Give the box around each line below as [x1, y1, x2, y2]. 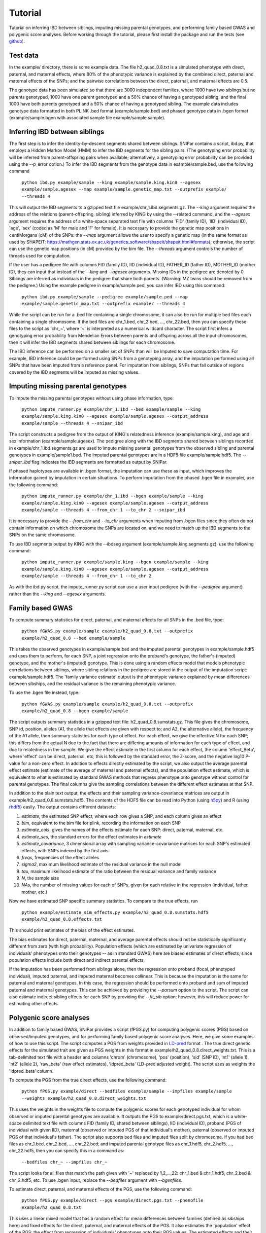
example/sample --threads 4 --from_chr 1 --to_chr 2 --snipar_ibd [21, 507, 186, 512]
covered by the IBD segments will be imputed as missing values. [9, 369, 140, 375]
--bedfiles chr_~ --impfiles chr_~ [21, 1159, 108, 1165]
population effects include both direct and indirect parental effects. [9, 957, 145, 963]
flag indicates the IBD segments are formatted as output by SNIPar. [31, 459, 167, 465]
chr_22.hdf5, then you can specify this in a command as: [9, 1148, 124, 1154]
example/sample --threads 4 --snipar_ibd [21, 420, 123, 426]
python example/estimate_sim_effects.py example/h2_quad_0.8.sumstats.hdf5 [21, 909, 209, 915]
